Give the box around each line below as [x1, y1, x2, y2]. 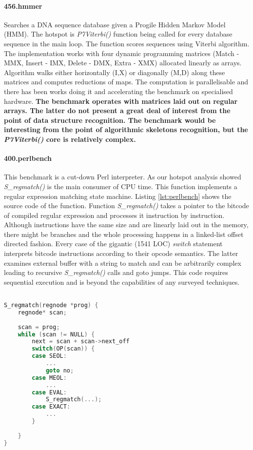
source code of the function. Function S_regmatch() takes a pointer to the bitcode [4, 200, 249, 211]
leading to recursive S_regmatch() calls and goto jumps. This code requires [4, 267, 228, 277]
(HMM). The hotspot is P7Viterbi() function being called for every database [4, 29, 233, 39]
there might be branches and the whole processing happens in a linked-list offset [4, 229, 244, 239]
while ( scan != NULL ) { [18, 331, 95, 338]
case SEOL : [32, 352, 67, 360]
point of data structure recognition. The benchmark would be [4, 115, 216, 125]
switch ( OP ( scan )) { [32, 345, 95, 352]
